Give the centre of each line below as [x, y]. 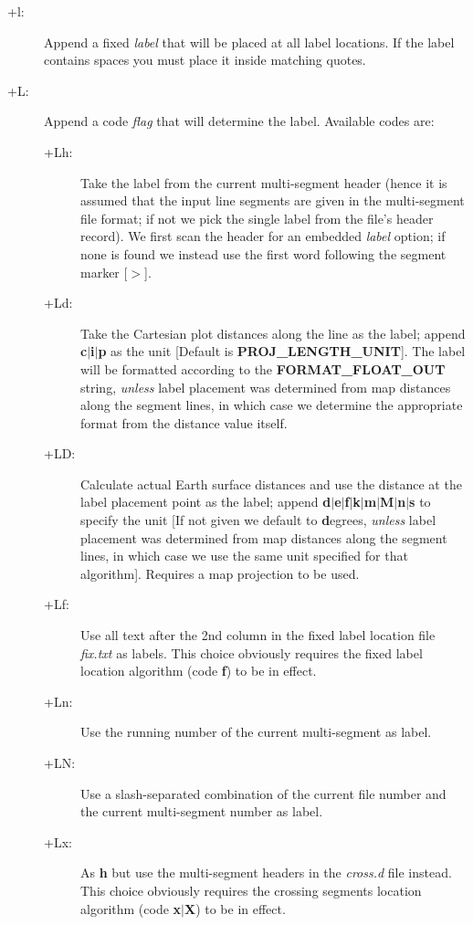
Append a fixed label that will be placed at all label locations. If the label [249, 42]
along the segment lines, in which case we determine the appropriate [272, 405]
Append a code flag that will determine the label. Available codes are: [239, 121]
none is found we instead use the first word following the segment [263, 253]
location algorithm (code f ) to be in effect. [199, 671]
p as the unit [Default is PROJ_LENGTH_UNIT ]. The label [282, 351]
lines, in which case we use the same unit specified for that [244, 556]
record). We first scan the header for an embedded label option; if [263, 236]
